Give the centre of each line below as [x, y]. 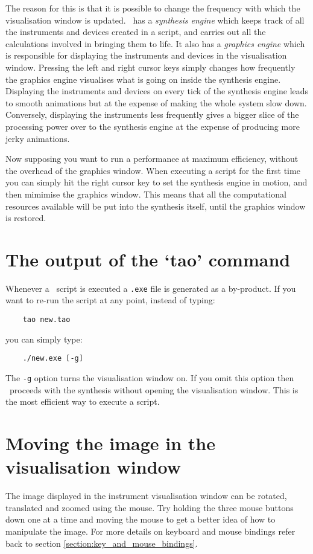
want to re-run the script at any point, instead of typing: [110, 300]
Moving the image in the [111, 443]
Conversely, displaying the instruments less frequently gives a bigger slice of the [152, 114]
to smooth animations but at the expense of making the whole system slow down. [156, 102]
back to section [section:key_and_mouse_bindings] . [102, 543]
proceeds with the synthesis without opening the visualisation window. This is [154, 389]
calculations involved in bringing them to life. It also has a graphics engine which [155, 43]
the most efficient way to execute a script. [83, 401]
